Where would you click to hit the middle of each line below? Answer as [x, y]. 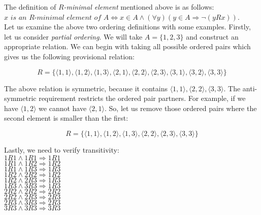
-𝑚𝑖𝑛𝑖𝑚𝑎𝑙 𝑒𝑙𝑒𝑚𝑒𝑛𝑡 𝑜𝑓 [68, 17]
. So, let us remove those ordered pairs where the [181, 108]
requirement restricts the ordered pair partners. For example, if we [142, 98]
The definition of [30, 7]
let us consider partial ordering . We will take [73, 36]
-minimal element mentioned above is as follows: [139, 7]
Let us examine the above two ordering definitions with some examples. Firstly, [127, 27]
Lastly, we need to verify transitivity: [62, 149]
